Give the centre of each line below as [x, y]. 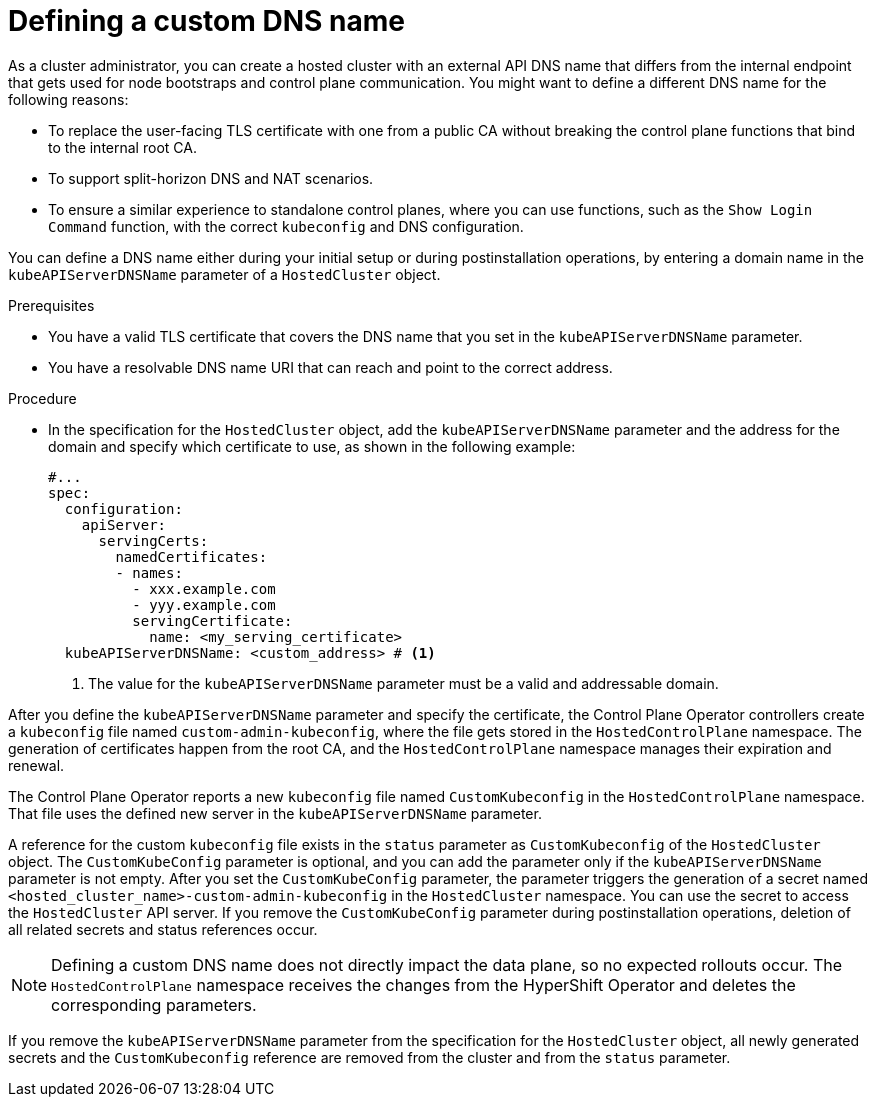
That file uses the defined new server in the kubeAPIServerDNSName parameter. [275, 813]
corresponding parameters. [154, 1004]
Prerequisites [51, 305]
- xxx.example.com [204, 588]
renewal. [36, 765]
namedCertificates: [191, 556]
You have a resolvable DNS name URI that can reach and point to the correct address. [330, 367]
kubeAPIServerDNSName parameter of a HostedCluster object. [224, 274]
